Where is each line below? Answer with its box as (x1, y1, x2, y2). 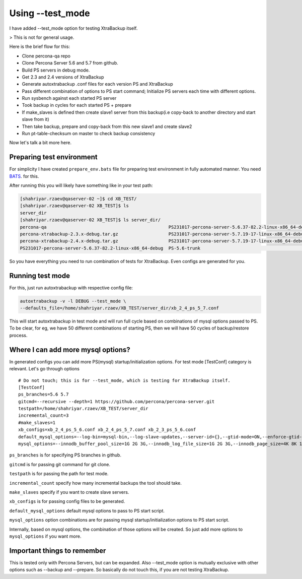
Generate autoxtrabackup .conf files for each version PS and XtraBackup (22, 81, 173, 87)
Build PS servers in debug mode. (22, 67, 90, 73)
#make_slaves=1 (18, 420, 56, 425)
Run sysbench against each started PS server (22, 95, 117, 101)
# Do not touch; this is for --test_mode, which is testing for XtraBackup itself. (18, 377, 231, 383)
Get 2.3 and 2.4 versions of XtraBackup (22, 74, 104, 80)
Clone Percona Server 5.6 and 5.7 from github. (22, 60, 118, 66)
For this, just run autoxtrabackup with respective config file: (9, 285, 133, 291)
